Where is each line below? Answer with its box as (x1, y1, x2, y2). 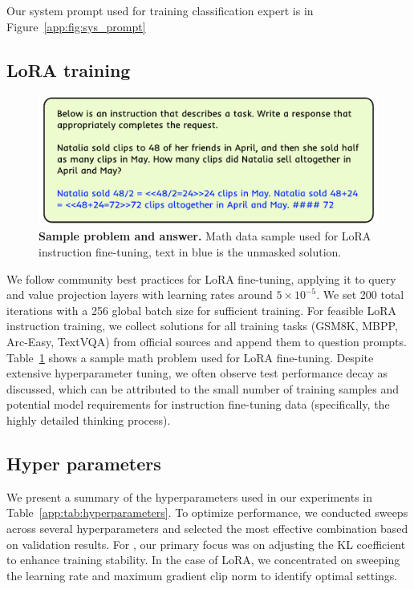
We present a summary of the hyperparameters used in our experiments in (6, 488, 373, 505)
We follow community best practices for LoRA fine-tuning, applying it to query (6, 270, 396, 287)
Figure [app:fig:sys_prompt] (6, 18, 146, 34)
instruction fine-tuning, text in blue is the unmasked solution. (39, 244, 342, 260)
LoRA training (6, 57, 131, 82)
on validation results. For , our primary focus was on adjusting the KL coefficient (6, 535, 406, 552)
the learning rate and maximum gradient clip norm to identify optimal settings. (6, 567, 398, 583)
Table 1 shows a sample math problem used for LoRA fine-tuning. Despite (6, 349, 374, 365)
